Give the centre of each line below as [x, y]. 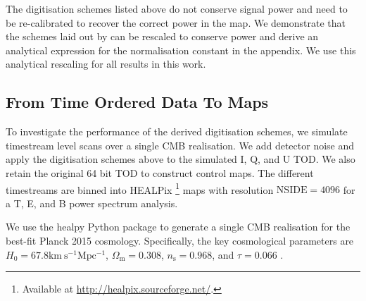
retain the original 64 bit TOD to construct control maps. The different [160, 172]
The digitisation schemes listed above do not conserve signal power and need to [177, 8]
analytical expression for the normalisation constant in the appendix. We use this [181, 50]
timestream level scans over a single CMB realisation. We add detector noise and [180, 145]
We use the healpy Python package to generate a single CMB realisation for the [178, 227]
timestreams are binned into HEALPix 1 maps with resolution [140, 188]
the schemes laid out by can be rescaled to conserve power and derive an [162, 36]
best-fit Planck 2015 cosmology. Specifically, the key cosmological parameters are [180, 240]
